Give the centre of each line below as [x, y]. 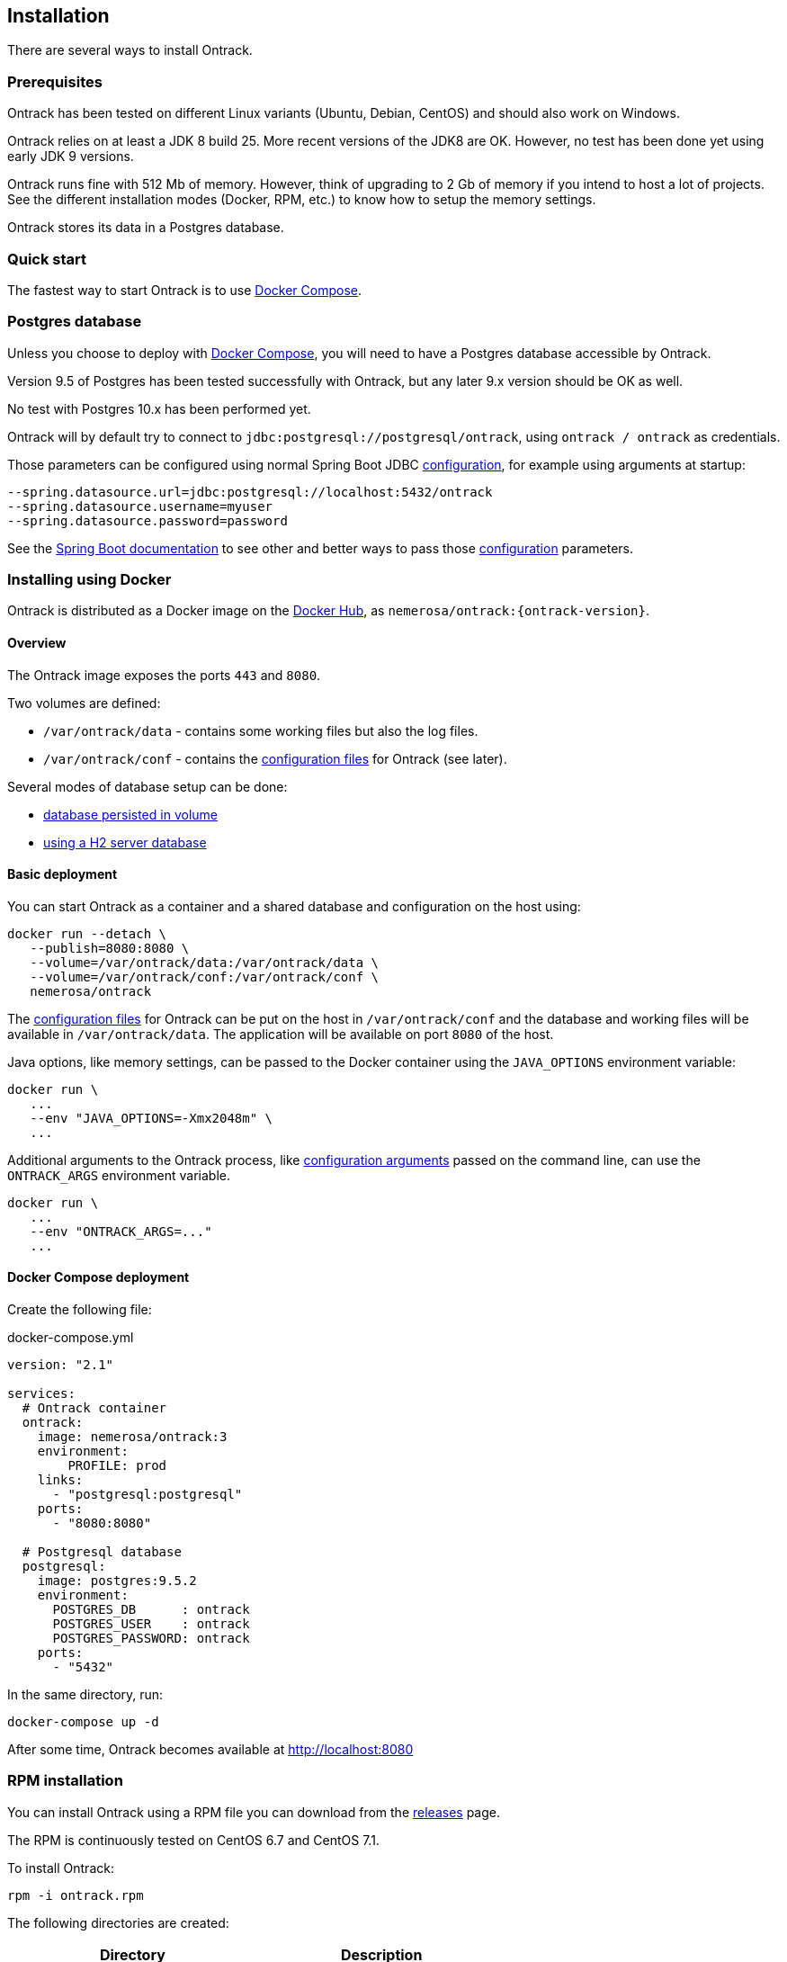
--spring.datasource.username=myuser [140, 506]
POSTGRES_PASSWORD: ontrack [151, 1639]
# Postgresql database [102, 1552]
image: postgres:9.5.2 [117, 1581]
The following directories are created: [118, 1922]
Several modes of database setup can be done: [148, 786]
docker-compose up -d [83, 1722]
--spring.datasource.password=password [148, 520]
